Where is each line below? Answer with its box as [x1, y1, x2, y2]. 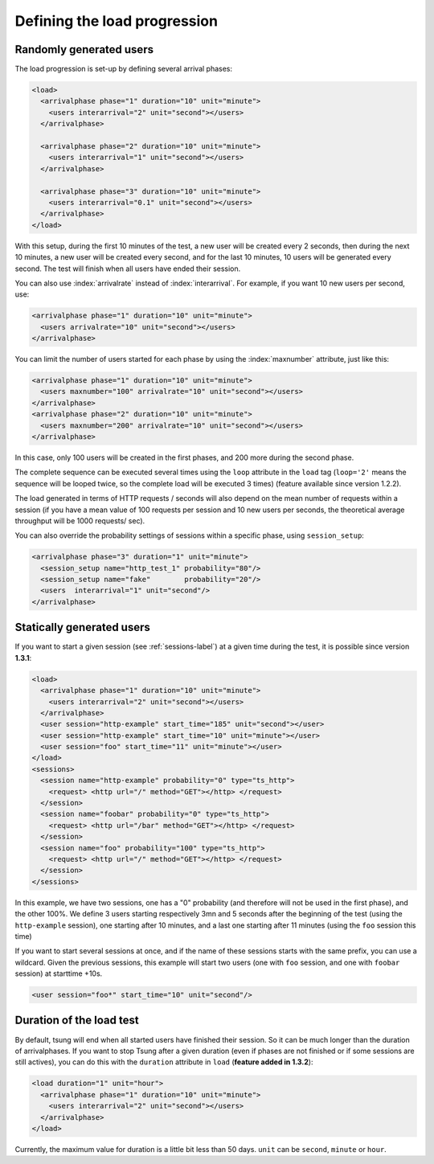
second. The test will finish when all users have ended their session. [14, 264, 241, 273]
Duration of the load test [14, 1014, 140, 1027]
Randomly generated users [14, 43, 154, 56]
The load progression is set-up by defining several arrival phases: [14, 64, 233, 74]
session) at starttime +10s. [14, 969, 103, 978]
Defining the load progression [14, 12, 219, 30]
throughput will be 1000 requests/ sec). [14, 515, 145, 526]
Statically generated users [14, 621, 150, 634]
